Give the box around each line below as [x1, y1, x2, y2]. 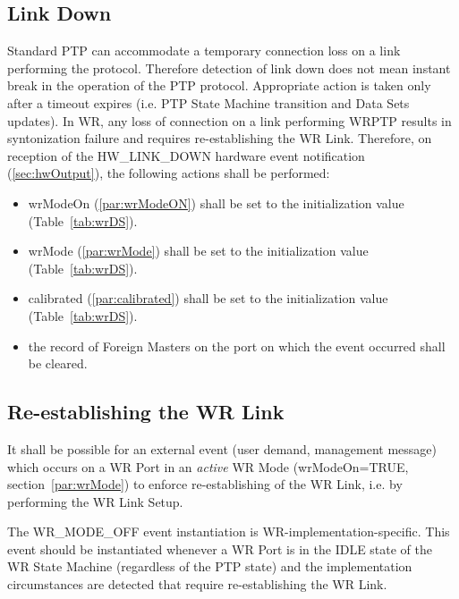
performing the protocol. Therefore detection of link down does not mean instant [7, 58, 451, 77]
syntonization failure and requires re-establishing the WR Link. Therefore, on [7, 129, 432, 148]
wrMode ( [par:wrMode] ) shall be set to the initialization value [28, 241, 369, 260]
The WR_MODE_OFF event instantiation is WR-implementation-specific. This [7, 522, 450, 541]
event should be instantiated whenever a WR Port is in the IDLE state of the [7, 539, 433, 558]
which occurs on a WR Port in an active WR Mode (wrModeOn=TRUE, [7, 457, 409, 476]
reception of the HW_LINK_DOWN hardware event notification [7, 146, 365, 165]
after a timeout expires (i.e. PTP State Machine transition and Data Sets [7, 93, 410, 112]
